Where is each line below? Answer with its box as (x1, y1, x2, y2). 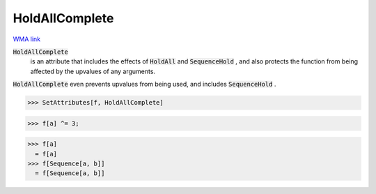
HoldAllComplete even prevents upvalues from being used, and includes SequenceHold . (13, 80, 276, 89)
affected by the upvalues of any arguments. (30, 67, 156, 75)
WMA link (13, 35, 41, 43)
